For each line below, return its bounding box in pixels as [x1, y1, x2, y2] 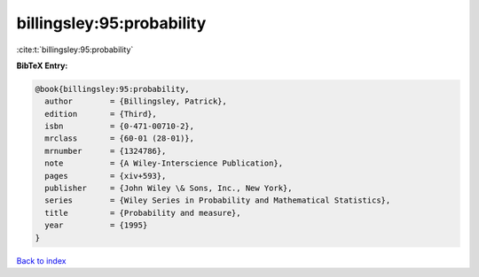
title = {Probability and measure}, [44, 208, 241, 218]
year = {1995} [44, 220, 148, 230]
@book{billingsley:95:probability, [35, 84, 190, 94]
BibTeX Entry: [16, 60, 68, 71]
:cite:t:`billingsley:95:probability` [16, 44, 134, 55]
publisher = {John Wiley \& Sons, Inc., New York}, [44, 183, 293, 194]
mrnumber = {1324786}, [44, 146, 167, 156]
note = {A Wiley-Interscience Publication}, [44, 158, 284, 168]
